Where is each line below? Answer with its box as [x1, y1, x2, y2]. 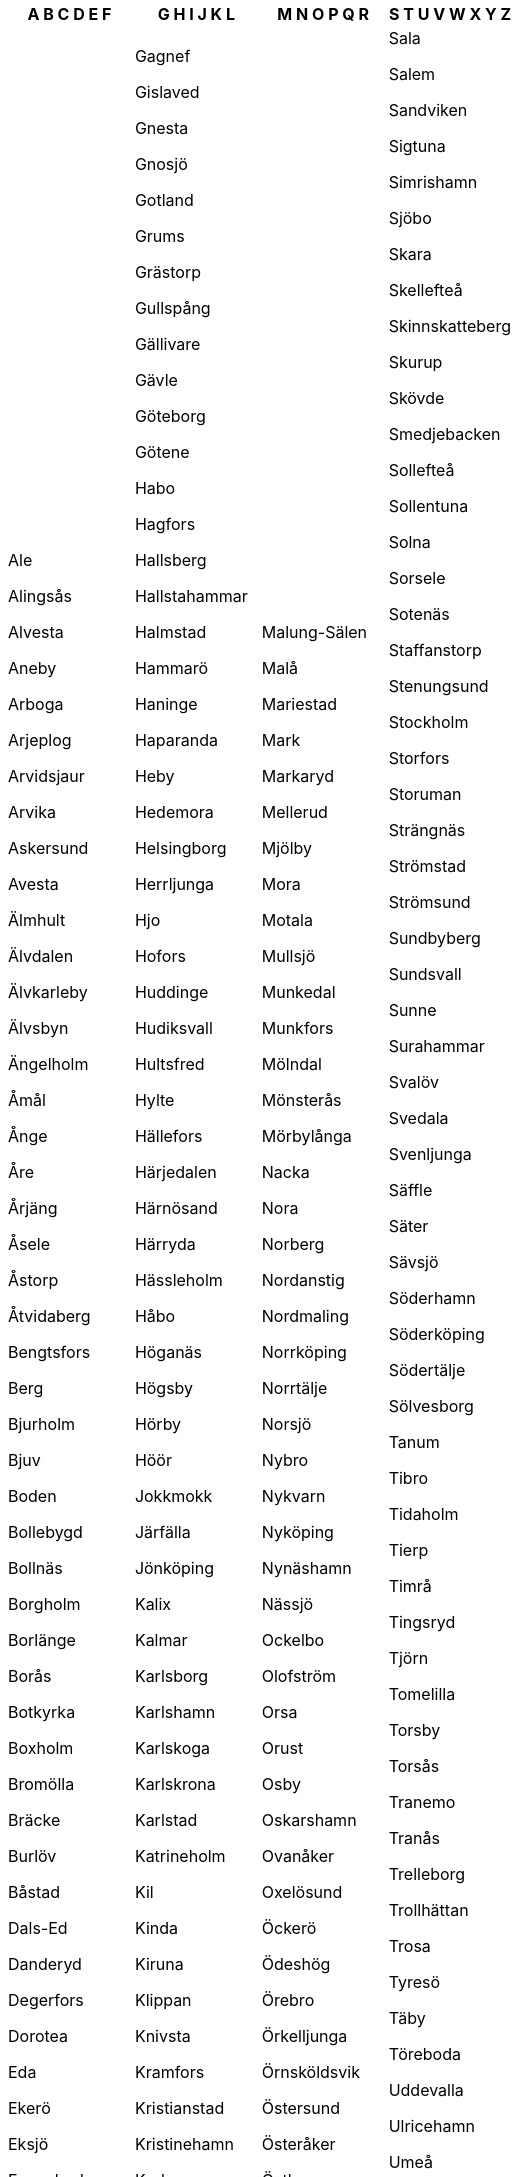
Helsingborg [134, 838, 227, 858]
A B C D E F [27, 4, 112, 24]
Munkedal [261, 982, 336, 1002]
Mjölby [261, 838, 313, 858]
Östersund [261, 2098, 341, 2118]
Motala [261, 910, 313, 930]
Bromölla [8, 1774, 75, 1794]
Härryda [134, 1234, 196, 1254]
